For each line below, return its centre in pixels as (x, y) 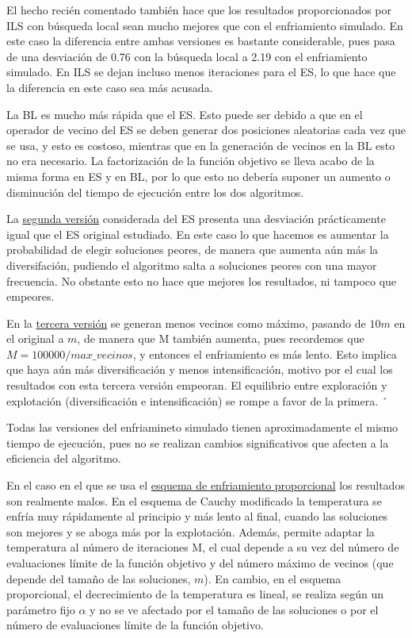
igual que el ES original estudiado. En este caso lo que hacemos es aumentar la (198, 234)
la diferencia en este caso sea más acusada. (110, 87)
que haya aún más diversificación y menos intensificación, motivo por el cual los (200, 369)
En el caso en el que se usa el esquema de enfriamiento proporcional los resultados (206, 485)
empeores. (31, 296)
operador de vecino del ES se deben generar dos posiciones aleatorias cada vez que (206, 130)
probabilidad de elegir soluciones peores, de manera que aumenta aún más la (193, 250)
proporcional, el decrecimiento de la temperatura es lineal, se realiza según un (195, 594)
